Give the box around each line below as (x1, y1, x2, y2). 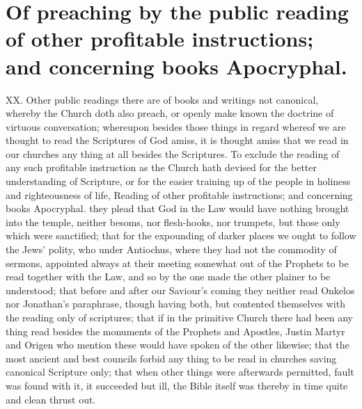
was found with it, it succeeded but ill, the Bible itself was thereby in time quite (6, 378, 348, 392)
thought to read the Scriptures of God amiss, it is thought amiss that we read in (6, 133, 349, 147)
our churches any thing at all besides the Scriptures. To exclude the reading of (6, 146, 340, 161)
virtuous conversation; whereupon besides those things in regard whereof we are (6, 119, 346, 134)
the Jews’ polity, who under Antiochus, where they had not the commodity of (6, 242, 337, 257)
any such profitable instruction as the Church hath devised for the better (6, 160, 317, 175)
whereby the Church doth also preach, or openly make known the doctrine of (6, 106, 334, 120)
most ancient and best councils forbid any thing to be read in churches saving (6, 351, 337, 365)
